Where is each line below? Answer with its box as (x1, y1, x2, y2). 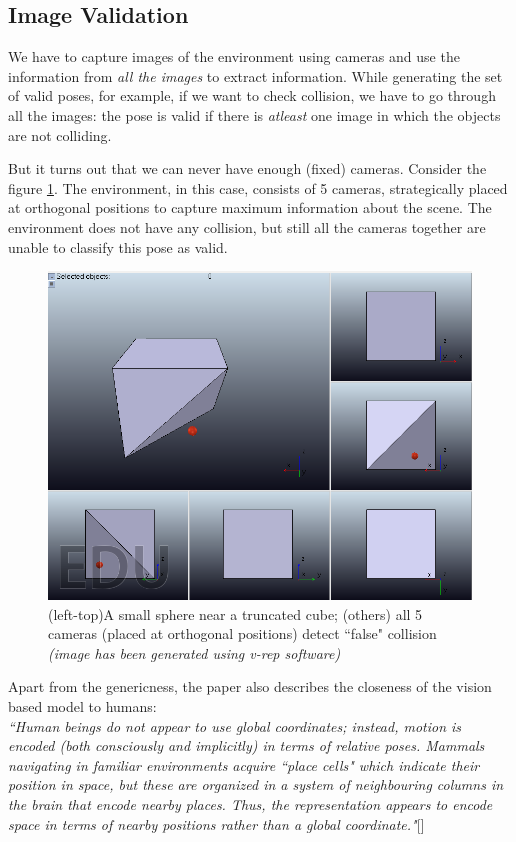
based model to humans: (8, 696, 157, 717)
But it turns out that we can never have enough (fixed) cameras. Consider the (8, 158, 487, 179)
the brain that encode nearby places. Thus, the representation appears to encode (8, 794, 493, 815)
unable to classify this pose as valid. (8, 236, 228, 257)
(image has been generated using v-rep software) (48, 642, 341, 663)
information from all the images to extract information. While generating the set (8, 65, 503, 86)
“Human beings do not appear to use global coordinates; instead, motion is (8, 715, 462, 736)
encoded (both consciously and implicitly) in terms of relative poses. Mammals (8, 735, 485, 756)
